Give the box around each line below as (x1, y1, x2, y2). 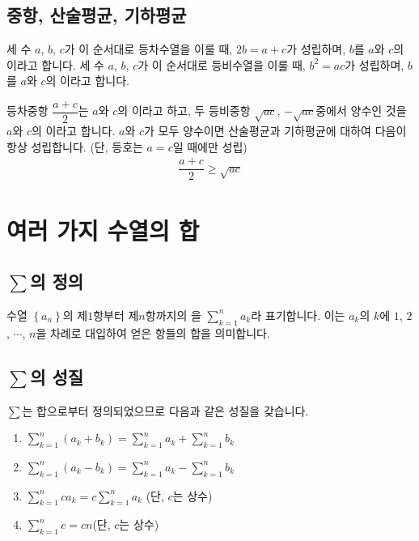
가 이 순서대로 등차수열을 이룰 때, (64, 40, 233, 58)
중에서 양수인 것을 (315, 102, 407, 119)
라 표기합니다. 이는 (251, 306, 345, 323)
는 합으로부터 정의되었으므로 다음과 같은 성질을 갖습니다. (22, 402, 309, 419)
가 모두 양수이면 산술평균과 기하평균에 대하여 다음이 (144, 122, 407, 139)
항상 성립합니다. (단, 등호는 (6, 138, 143, 155)
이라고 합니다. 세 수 (6, 56, 104, 73)
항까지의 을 (145, 306, 201, 323)
